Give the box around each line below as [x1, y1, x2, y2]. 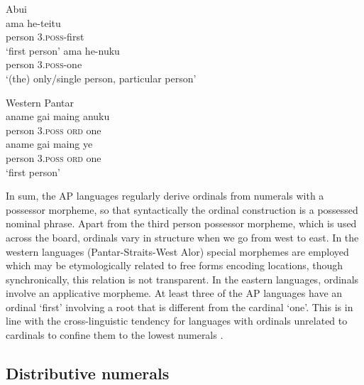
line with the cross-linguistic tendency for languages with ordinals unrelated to [6, 313, 348, 328]
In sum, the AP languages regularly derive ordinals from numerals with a [6, 188, 324, 203]
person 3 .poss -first [6, 29, 84, 44]
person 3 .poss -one [6, 57, 82, 72]
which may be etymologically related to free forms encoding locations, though [6, 258, 343, 273]
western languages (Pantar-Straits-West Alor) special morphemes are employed [6, 244, 349, 259]
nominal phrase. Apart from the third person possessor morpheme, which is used [6, 216, 357, 231]
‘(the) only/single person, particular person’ [6, 70, 197, 85]
